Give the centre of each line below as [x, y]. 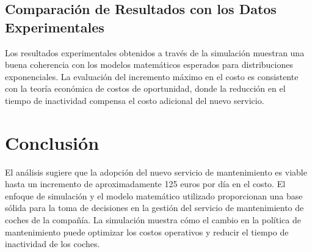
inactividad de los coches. [53, 244]
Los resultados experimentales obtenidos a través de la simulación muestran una [155, 52]
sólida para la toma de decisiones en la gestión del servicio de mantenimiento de [154, 208]
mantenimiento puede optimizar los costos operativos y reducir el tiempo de [147, 232]
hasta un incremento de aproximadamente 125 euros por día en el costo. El [145, 184]
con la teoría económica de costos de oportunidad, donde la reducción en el [145, 88]
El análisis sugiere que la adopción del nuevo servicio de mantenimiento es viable [156, 172]
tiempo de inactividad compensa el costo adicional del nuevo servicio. [135, 100]
